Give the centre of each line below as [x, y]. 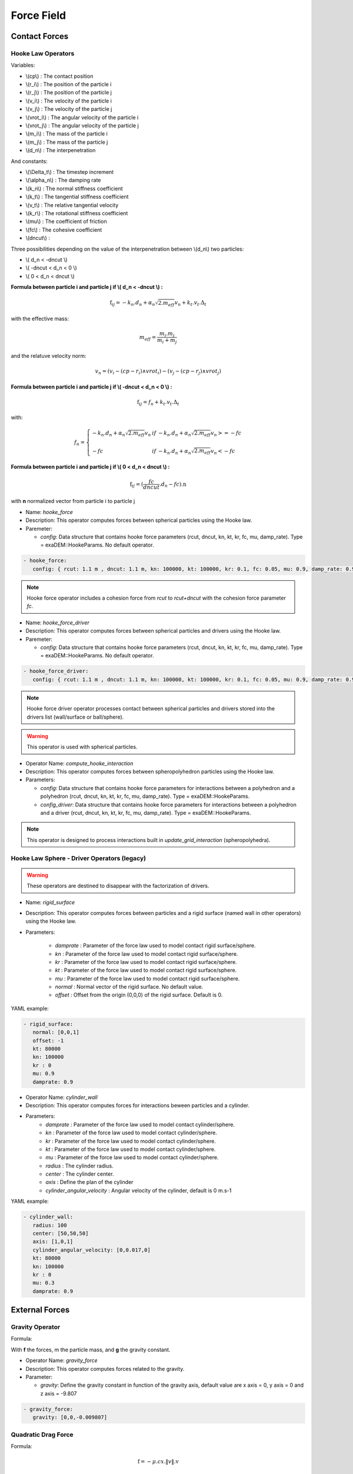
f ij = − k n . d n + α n [132, 304]
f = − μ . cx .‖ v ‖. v [158, 1462]
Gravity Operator [36, 1327]
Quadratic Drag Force [42, 1434]
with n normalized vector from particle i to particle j [73, 501]
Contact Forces [40, 36]
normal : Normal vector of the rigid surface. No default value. [129, 987]
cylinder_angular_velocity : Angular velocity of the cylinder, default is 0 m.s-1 [139, 1190]
